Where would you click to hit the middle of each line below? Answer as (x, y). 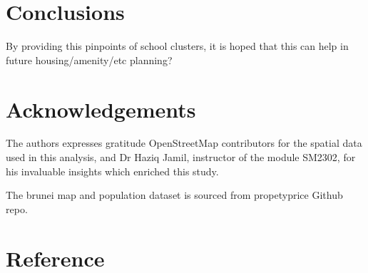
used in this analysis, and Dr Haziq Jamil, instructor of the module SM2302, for (181, 157)
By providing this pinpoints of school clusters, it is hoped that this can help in (177, 46)
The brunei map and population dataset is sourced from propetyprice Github (174, 195)
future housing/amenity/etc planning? (89, 60)
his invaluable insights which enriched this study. (112, 171)
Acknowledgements (101, 109)
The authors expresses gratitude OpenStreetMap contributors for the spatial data (184, 143)
